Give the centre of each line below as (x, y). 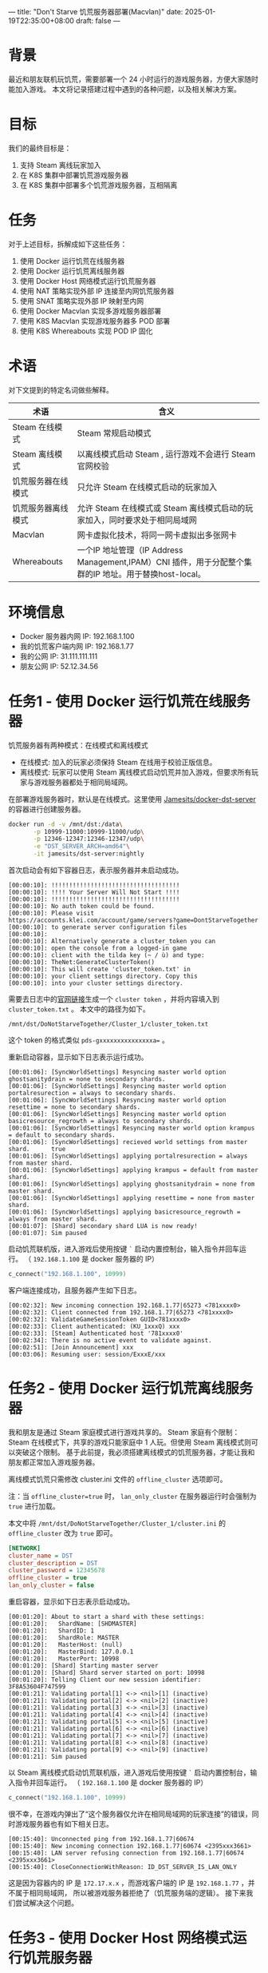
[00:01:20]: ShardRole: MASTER (64, 1638)
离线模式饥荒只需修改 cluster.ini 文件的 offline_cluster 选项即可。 (118, 1479)
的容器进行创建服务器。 (47, 809)
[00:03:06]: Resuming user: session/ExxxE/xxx (87, 1354)
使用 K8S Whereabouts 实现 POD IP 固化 (86, 331)
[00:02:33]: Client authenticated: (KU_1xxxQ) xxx (94, 1326)
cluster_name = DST (41, 1556)
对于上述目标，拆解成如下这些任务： (68, 244)
